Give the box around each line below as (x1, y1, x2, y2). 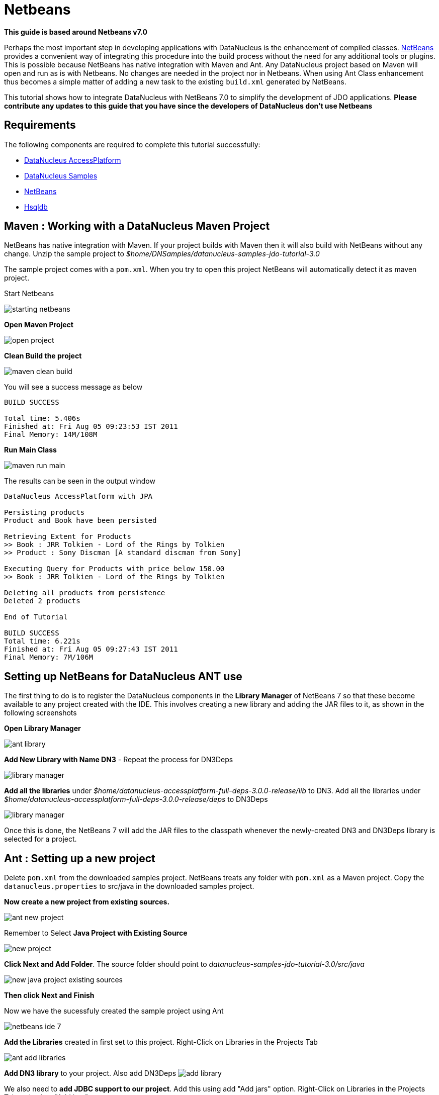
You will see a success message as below (4, 383, 143, 392)
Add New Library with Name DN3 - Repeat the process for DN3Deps (4, 755, 233, 764)
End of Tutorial (4, 613, 68, 621)
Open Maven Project (4, 320, 73, 329)
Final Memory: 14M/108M (4, 430, 98, 439)
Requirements (4, 119, 76, 132)
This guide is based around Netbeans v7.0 (4, 27, 147, 36)
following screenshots (4, 708, 77, 717)
